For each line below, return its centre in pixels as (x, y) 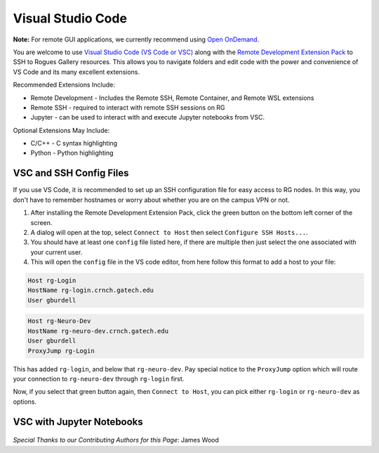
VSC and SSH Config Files (71, 173)
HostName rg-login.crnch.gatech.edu (91, 291)
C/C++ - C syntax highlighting (74, 143)
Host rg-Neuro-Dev (59, 321)
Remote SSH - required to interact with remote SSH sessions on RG (128, 107)
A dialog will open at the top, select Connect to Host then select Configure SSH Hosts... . (169, 232)
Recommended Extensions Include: (64, 85)
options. (25, 402)
